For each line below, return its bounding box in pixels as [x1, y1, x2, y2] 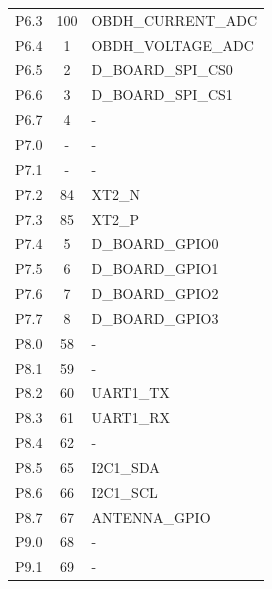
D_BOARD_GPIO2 [91, 283, 219, 304]
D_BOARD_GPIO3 [91, 307, 219, 328]
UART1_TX [91, 382, 170, 403]
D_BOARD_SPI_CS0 [91, 59, 233, 80]
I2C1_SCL [91, 481, 158, 502]
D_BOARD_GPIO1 [91, 258, 219, 279]
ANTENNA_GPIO [91, 506, 211, 527]
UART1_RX [91, 407, 170, 428]
